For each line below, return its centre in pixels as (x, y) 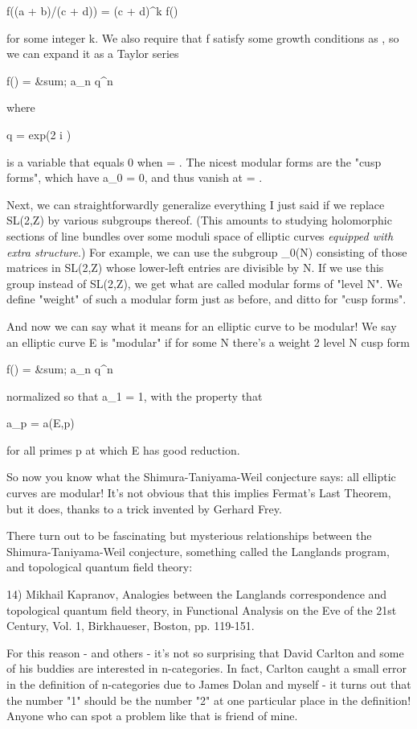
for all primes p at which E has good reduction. (123, 449)
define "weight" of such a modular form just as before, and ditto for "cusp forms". (206, 299)
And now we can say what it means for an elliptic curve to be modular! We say (202, 325)
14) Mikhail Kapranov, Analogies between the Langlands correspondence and (197, 594)
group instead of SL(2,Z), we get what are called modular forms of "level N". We (204, 283)
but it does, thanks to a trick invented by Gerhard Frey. (144, 508)
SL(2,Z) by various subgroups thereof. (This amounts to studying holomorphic (199, 220)
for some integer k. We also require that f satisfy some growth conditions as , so (203, 37)
